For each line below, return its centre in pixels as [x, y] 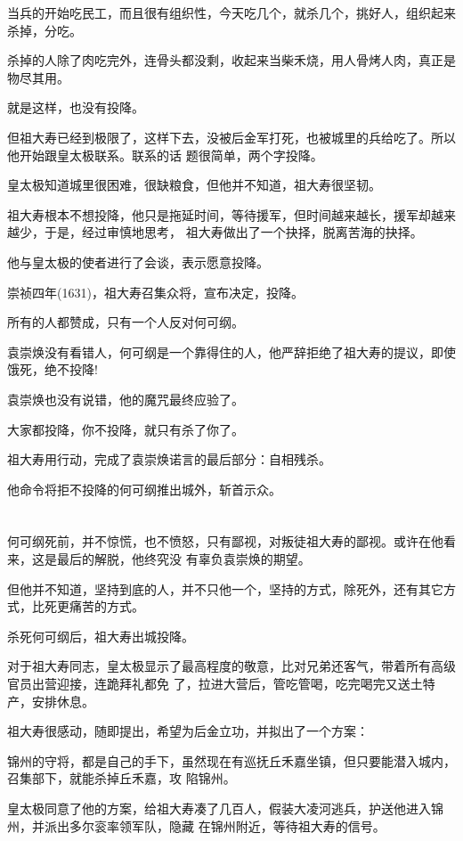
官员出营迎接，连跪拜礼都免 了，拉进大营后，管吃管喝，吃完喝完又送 [209, 684]
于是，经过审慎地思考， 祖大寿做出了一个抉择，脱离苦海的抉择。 [233, 232]
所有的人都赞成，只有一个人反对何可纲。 [126, 322]
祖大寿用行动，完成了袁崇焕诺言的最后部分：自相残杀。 [169, 459]
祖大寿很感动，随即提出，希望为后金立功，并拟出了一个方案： [188, 731]
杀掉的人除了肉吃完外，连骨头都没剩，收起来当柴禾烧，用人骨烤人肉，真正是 [231, 60]
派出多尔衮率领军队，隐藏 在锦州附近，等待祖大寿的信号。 [215, 825]
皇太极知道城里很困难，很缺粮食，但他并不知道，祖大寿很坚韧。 [194, 185]
